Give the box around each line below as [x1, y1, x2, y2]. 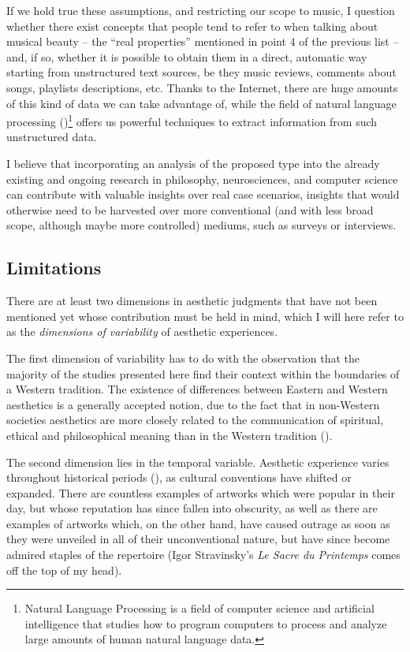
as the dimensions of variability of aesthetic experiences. [6, 323, 278, 340]
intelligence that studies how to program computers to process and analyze [24, 615, 387, 632]
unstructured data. [6, 129, 97, 145]
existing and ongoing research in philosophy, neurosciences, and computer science [6, 170, 398, 187]
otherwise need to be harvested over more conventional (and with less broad [6, 201, 374, 218]
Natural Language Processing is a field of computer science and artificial [24, 600, 375, 617]
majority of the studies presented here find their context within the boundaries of [6, 365, 400, 382]
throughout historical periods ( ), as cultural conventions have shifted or [6, 469, 352, 486]
